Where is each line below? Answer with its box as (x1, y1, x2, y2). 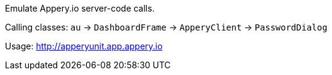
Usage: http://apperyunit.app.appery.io (5, 41, 163, 51)
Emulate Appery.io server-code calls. (5, 3, 155, 13)
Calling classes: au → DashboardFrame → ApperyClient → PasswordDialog (5, 22, 328, 32)
